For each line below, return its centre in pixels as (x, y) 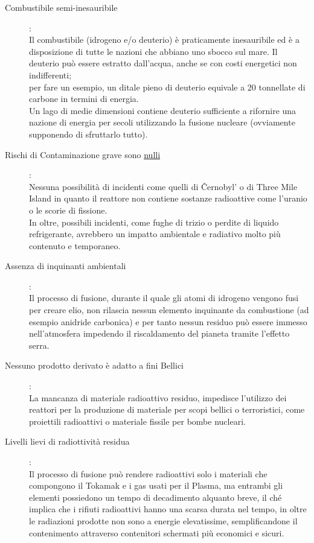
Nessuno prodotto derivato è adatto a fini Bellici (94, 365)
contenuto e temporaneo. (75, 245)
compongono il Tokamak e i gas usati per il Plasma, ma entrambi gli (156, 485)
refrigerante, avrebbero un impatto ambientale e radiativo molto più (155, 234)
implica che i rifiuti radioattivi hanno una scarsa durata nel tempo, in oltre (168, 509)
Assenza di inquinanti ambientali (66, 266)
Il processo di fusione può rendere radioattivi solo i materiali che (148, 473)
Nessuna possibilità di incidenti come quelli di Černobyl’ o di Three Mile (163, 186)
